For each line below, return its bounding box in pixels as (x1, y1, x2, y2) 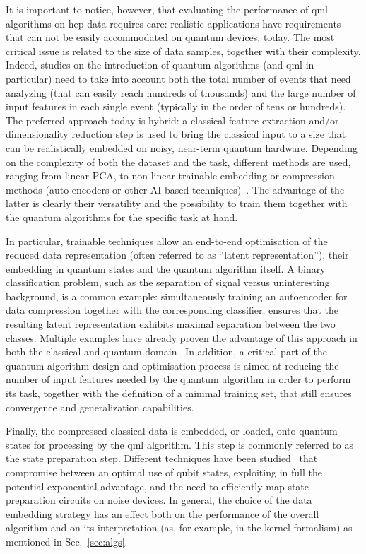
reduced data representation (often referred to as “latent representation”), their (6, 247, 349, 262)
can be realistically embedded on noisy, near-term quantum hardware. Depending (6, 140, 358, 155)
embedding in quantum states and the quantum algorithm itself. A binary (6, 261, 326, 276)
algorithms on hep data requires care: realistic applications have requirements (6, 16, 341, 30)
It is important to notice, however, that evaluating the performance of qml (6, 2, 329, 16)
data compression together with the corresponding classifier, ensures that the (6, 302, 338, 317)
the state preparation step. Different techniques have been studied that (6, 451, 318, 466)
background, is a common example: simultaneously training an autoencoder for (6, 288, 348, 303)
